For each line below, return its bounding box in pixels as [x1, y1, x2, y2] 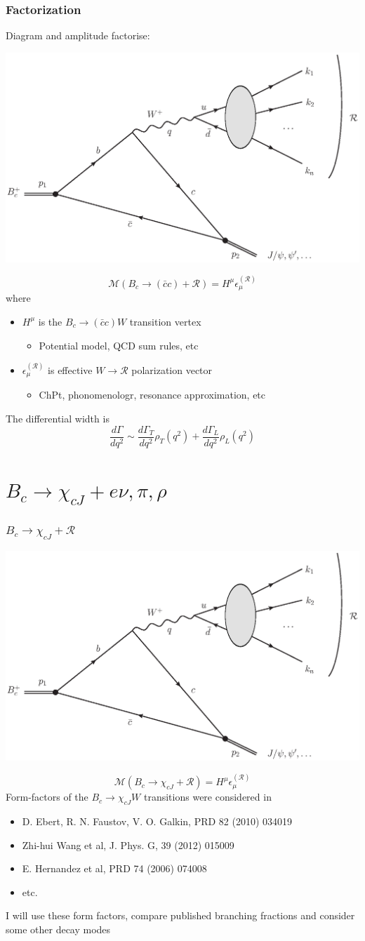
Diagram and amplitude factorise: [6, 28, 150, 43]
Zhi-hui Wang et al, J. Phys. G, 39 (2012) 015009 [22, 837, 234, 852]
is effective [48, 362, 93, 377]
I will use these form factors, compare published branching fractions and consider [6, 908, 355, 923]
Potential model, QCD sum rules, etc [39, 338, 199, 352]
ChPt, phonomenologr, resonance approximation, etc [39, 387, 266, 402]
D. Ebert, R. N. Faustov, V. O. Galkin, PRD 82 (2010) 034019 [22, 813, 293, 828]
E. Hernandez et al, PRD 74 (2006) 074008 [22, 861, 207, 876]
